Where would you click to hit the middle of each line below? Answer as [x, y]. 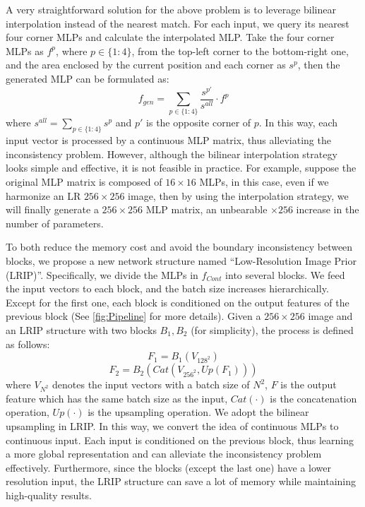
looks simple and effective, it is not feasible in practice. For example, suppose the [181, 168]
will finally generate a [52, 209]
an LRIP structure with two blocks [81, 329]
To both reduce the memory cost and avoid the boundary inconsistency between [179, 247]
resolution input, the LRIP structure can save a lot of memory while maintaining [181, 481]
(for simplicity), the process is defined [272, 329]
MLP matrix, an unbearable [207, 209]
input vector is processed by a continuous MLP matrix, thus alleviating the [168, 140]
